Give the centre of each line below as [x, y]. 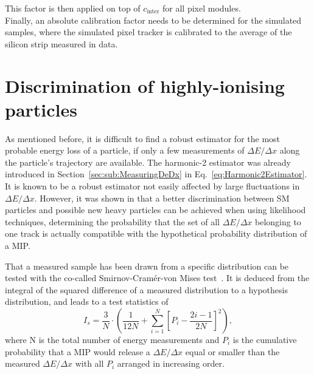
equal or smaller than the [232, 351]
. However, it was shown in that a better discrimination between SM [162, 198]
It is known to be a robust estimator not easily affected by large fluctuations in [152, 186]
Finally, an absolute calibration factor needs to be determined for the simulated [153, 20]
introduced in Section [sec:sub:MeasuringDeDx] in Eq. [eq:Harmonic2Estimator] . [156, 174]
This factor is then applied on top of [73, 8]
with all [89, 363]
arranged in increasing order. [171, 363]
